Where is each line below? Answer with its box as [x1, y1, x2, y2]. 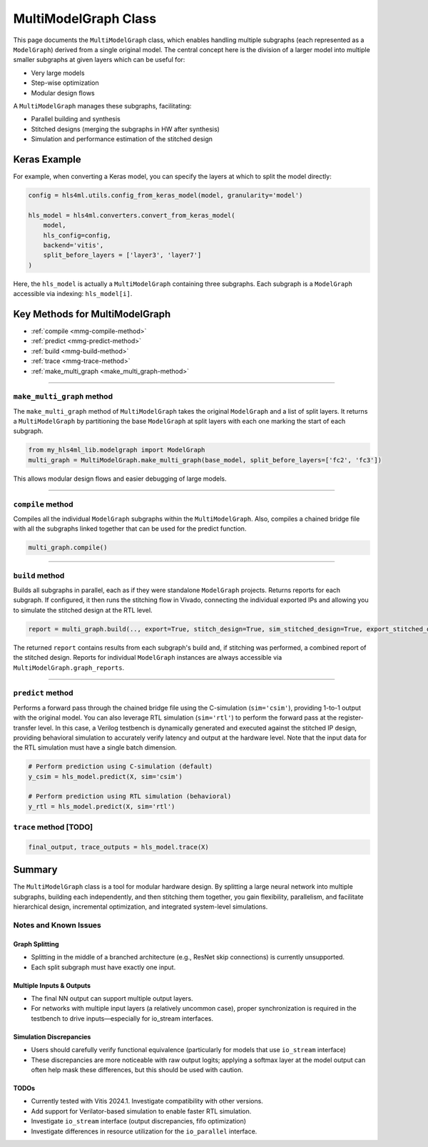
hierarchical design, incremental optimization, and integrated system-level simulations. [13, 902, 268, 911]
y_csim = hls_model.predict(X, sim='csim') [28, 773, 183, 780]
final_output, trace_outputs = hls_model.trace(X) [28, 842, 210, 851]
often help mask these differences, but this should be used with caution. [31, 1065, 244, 1074]
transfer [13, 723, 37, 732]
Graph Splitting [13, 939, 60, 948]
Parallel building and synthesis [31, 115, 121, 123]
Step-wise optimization [31, 78, 99, 87]
